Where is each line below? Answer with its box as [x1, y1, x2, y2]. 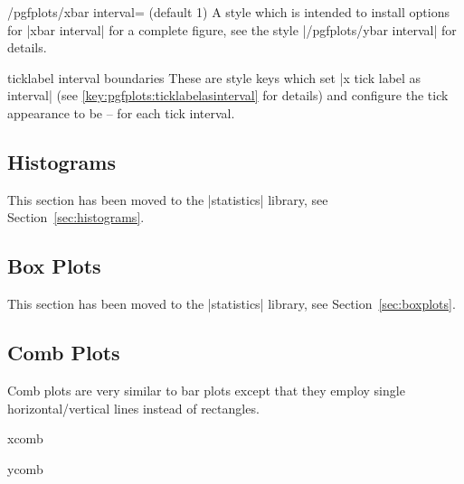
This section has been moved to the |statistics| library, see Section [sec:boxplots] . [7, 294, 456, 313]
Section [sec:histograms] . [7, 208, 145, 227]
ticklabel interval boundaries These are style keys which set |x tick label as [7, 68, 421, 87]
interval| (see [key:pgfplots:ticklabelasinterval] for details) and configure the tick [7, 86, 449, 105]
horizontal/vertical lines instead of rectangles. [7, 398, 260, 417]
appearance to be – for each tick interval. [7, 103, 235, 122]
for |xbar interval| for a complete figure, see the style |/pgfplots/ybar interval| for [7, 20, 457, 39]
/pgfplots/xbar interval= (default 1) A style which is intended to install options [7, 3, 450, 21]
